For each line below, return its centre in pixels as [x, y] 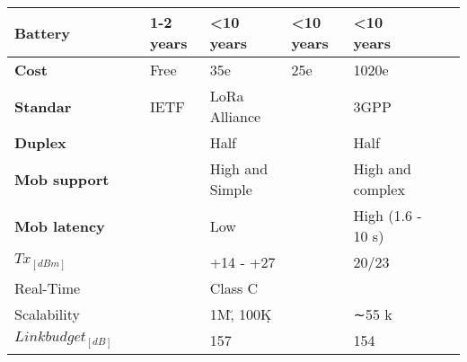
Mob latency [60, 225]
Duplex [40, 142]
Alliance [235, 116]
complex [379, 189]
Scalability [47, 314]
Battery [43, 32]
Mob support [62, 179]
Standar [43, 106]
